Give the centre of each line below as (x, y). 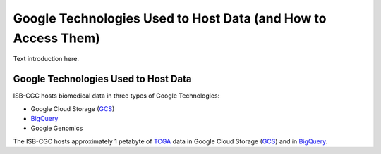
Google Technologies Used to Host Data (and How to (170, 18)
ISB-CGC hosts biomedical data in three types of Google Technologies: (116, 96)
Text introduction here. (46, 59)
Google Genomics (57, 128)
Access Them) (56, 38)
